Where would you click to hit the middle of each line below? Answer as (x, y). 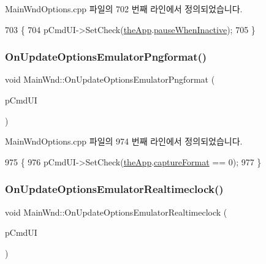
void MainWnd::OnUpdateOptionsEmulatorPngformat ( (110, 79)
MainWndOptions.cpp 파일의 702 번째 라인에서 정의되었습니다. (124, 9)
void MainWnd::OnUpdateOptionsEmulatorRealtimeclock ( (116, 212)
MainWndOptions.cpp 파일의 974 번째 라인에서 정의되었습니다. (124, 141)
